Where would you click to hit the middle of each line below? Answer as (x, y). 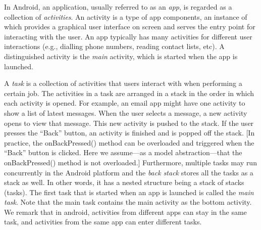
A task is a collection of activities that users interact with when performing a (123, 83)
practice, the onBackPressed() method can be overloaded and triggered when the (129, 142)
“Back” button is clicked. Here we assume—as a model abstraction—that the (123, 152)
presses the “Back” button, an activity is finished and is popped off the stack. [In (129, 133)
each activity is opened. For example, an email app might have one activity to (125, 103)
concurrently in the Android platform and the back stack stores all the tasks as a (129, 172)
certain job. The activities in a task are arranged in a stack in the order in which (129, 93)
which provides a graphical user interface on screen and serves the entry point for (130, 27)
